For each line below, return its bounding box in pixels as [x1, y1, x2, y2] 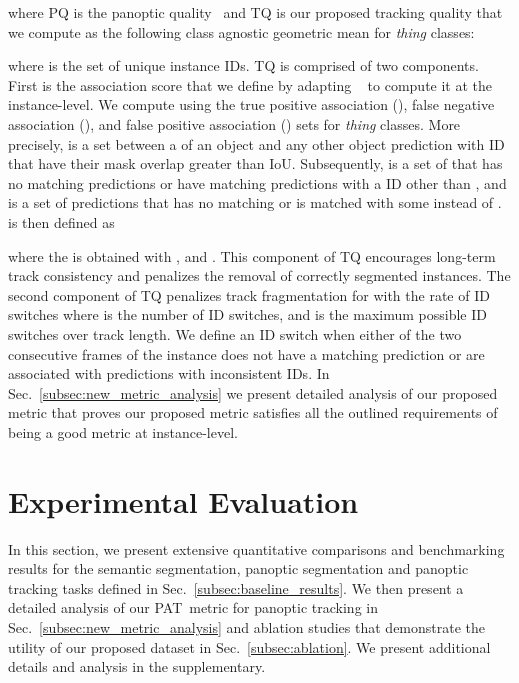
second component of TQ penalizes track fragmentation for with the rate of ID [8, 284, 490, 305]
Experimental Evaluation [8, 480, 359, 521]
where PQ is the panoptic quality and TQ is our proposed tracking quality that [8, 2, 503, 22]
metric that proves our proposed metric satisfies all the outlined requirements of [8, 402, 498, 423]
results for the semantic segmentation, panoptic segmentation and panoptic [8, 558, 469, 579]
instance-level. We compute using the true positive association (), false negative [8, 94, 495, 115]
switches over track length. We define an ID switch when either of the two [8, 323, 462, 344]
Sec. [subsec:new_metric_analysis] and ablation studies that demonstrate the [8, 616, 486, 637]
